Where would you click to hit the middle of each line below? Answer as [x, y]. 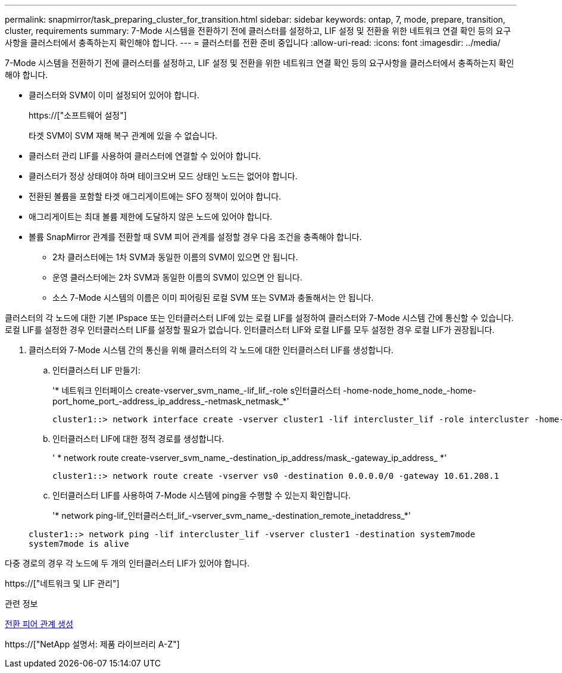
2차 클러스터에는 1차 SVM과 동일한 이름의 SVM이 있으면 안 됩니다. [175, 257]
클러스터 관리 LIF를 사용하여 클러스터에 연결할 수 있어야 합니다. [145, 156]
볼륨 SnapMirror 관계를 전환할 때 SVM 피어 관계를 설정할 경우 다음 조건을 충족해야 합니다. [195, 237]
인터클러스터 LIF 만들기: [96, 370]
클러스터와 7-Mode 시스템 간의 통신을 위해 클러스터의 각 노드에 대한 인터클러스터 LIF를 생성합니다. [211, 350]
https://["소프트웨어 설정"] [78, 115]
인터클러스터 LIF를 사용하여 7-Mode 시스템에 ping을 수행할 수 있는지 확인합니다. [202, 495]
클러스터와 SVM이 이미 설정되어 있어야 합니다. [114, 95]
